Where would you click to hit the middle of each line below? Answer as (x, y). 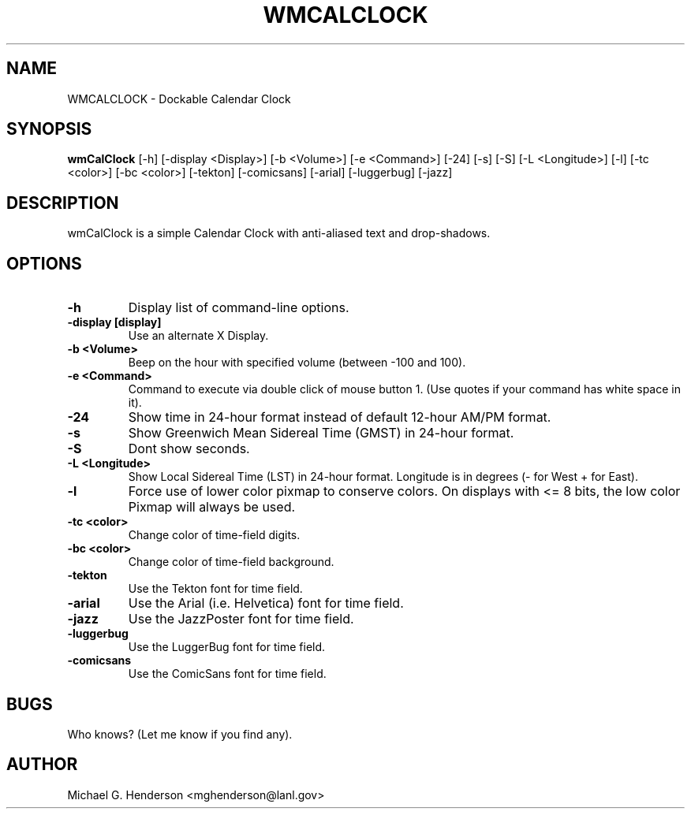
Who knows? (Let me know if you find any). (180, 734)
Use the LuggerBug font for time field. (227, 647)
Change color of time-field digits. (214, 535)
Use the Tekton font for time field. (215, 589)
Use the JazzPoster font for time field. (241, 619)
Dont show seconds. (189, 449)
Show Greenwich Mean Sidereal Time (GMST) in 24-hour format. (321, 433)
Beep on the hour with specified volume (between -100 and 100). (297, 363)
